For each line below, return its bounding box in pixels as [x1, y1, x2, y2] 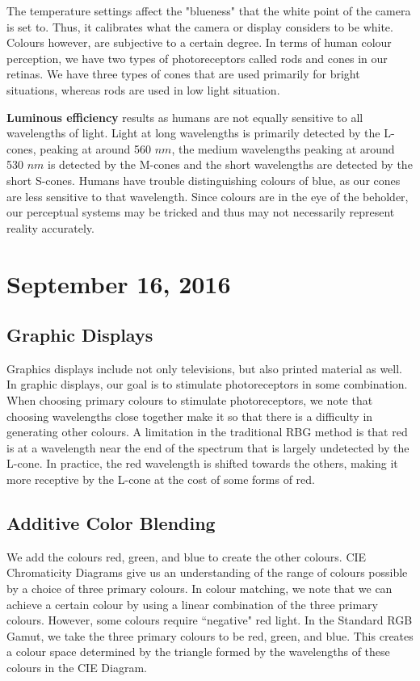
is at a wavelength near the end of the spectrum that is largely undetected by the [6, 439, 409, 456]
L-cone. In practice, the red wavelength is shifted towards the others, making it [6, 455, 398, 472]
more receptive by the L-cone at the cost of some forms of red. [6, 471, 316, 488]
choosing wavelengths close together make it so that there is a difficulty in [6, 407, 373, 424]
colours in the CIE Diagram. [6, 659, 147, 675]
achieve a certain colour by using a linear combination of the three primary [6, 595, 378, 612]
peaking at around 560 [40, 140, 152, 157]
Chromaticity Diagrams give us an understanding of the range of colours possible [6, 564, 408, 581]
